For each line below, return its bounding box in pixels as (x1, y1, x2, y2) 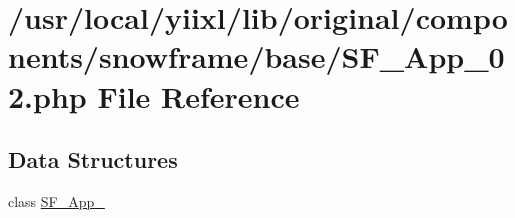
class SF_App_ (8, 190, 105, 211)
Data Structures (8, 144, 178, 175)
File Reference (97, 75, 300, 116)
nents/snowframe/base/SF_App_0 (8, 36, 505, 77)
